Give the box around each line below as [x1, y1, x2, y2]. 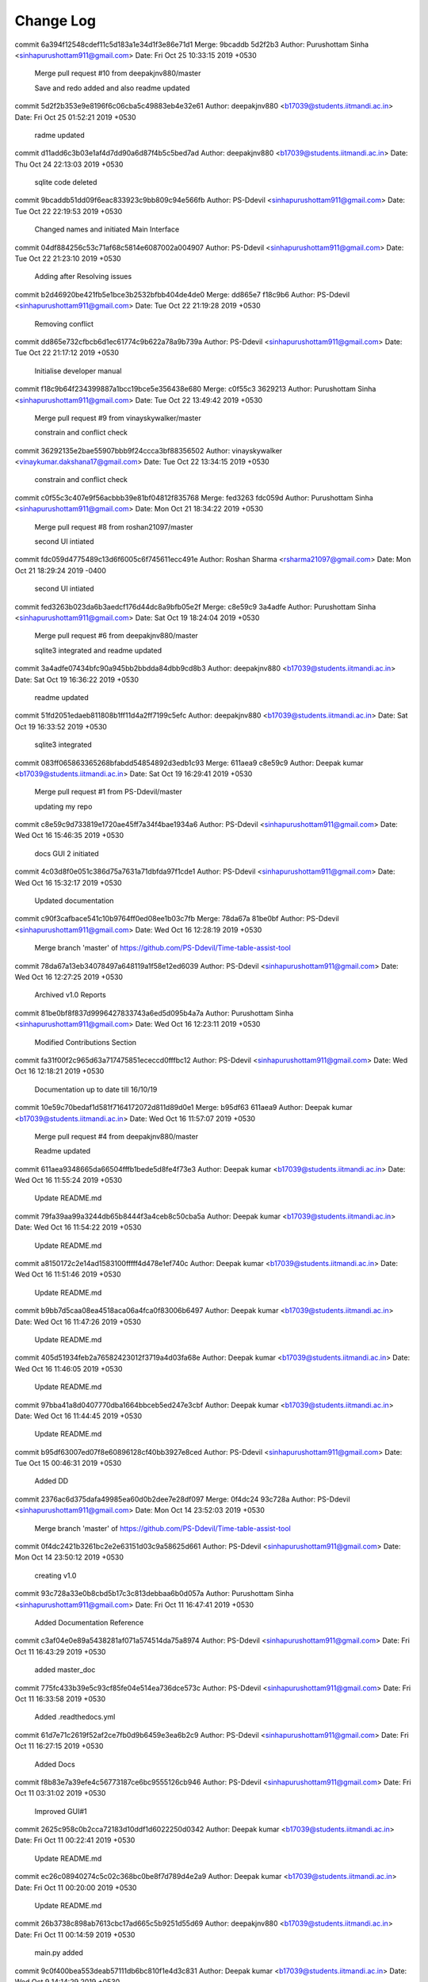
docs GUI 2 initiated [34, 848, 99, 858]
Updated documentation [34, 896, 114, 905]
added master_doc [34, 1665, 96, 1674]
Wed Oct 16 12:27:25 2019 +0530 [14, 972, 123, 981]
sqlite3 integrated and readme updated [34, 645, 162, 655]
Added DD [34, 1476, 69, 1486]
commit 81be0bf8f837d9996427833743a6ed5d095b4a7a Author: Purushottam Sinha [14, 1008, 294, 1018]
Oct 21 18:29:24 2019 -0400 [14, 565, 106, 575]
